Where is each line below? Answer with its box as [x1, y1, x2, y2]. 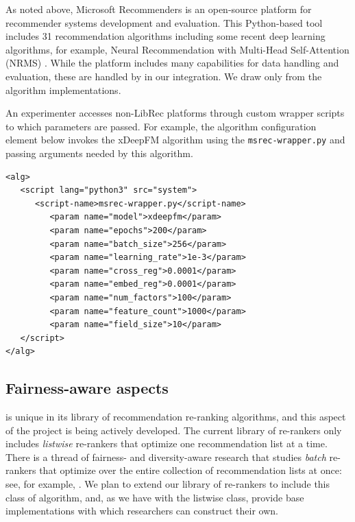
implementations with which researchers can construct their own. [5, 503, 278, 518]
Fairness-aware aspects [5, 377, 169, 399]
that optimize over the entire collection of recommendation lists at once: [39, 463, 342, 477]
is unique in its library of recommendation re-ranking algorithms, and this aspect [5, 410, 346, 424]
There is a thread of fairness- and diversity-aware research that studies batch [5, 449, 326, 464]
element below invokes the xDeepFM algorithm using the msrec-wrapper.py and [5, 132, 345, 147]
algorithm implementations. [5, 82, 121, 97]
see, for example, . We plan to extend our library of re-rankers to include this [5, 477, 330, 491]
